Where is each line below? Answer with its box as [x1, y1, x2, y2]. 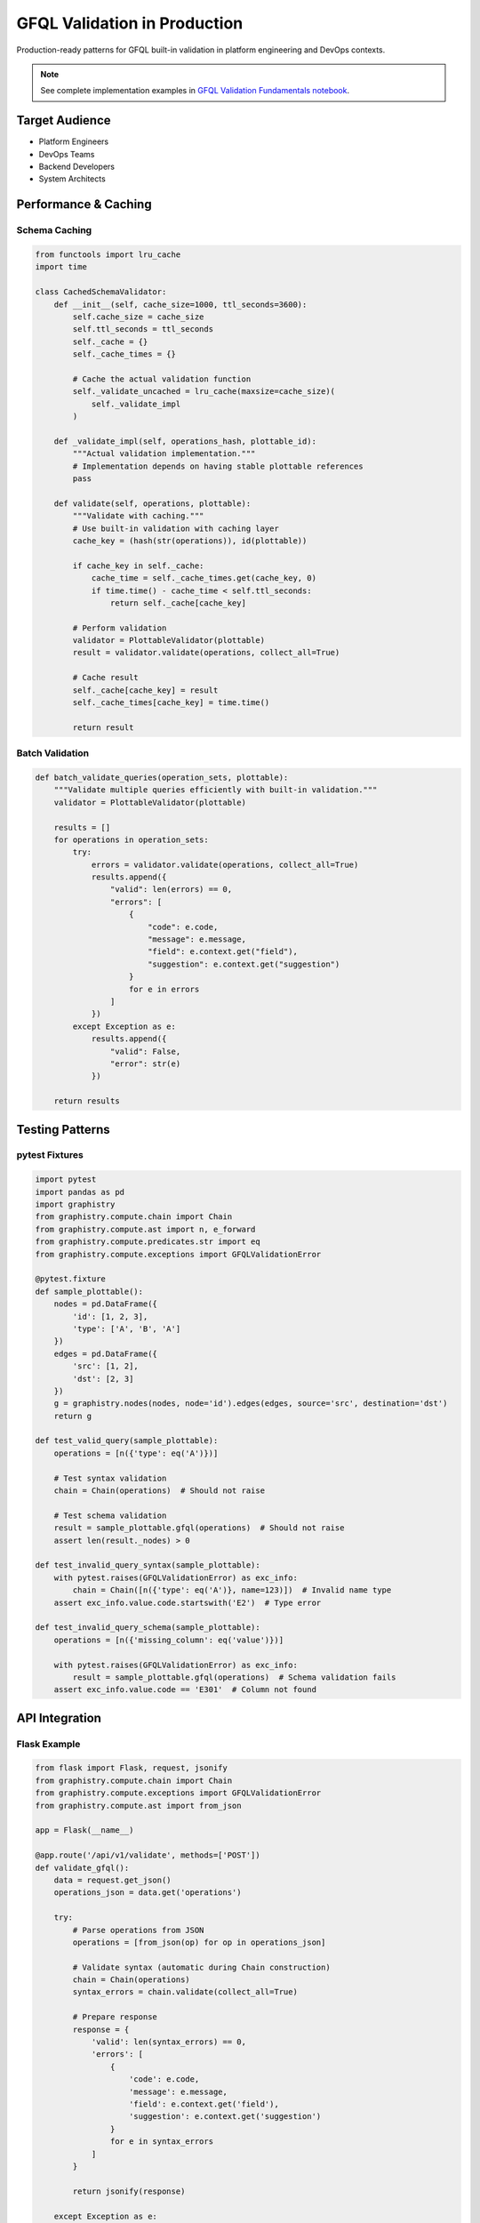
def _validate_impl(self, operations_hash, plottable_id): [53, 436, 317, 446]
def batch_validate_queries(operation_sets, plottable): [35, 772, 289, 782]
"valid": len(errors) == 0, [109, 885, 233, 895]
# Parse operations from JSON [72, 1925, 204, 1935]
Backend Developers [38, 161, 116, 173]
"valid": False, [109, 1046, 181, 1056]
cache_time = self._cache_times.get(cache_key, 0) [91, 574, 317, 583]
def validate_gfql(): [35, 1863, 130, 1873]
